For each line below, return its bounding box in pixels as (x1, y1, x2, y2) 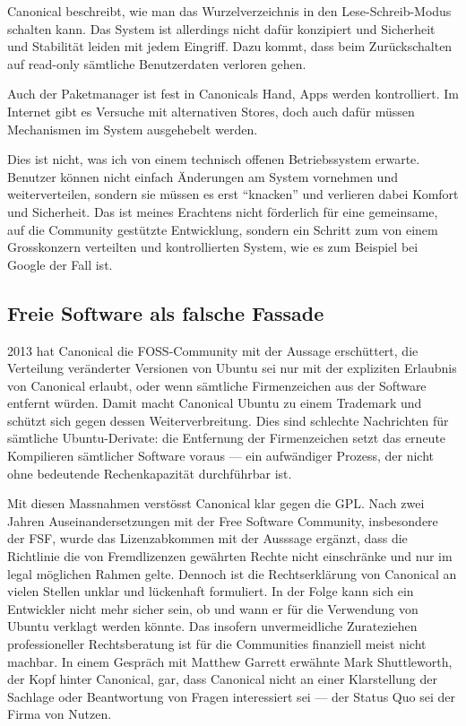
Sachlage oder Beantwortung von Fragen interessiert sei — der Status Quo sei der (7, 687, 455, 705)
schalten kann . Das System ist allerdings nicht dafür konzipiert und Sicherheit (7, 19, 436, 38)
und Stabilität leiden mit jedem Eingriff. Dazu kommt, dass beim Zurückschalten (7, 37, 453, 56)
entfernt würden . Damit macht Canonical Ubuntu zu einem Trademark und (7, 393, 422, 412)
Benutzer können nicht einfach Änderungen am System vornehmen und (7, 167, 398, 186)
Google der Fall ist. (7, 255, 113, 273)
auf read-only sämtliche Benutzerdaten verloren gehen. (7, 54, 306, 73)
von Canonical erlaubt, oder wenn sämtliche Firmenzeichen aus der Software (7, 376, 427, 394)
